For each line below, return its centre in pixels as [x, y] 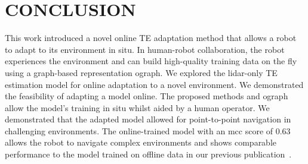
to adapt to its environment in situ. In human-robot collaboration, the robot [145, 49]
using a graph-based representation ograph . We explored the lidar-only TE [141, 72]
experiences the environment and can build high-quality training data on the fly [151, 61]
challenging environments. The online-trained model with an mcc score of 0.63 [148, 130]
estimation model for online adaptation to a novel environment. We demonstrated [154, 84]
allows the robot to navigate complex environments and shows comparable [141, 142]
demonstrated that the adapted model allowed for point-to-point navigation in [148, 119]
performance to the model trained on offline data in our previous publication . [148, 154]
